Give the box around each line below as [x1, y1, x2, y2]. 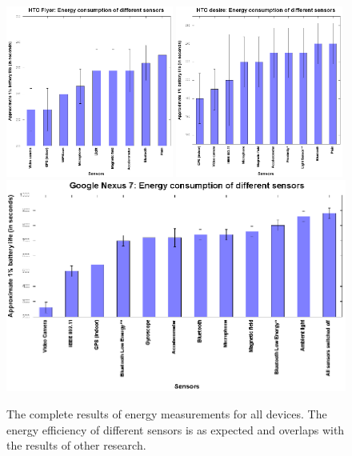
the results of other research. [6, 437, 146, 454]
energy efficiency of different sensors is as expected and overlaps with [6, 421, 345, 438]
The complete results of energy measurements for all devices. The [6, 406, 327, 422]
